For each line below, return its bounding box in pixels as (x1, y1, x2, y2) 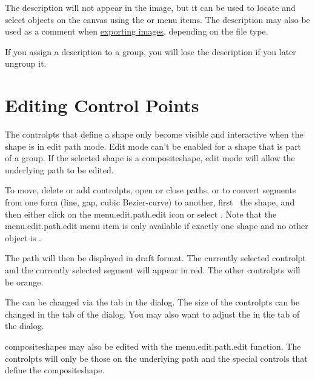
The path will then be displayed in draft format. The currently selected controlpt (5, 252, 307, 264)
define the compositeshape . (5, 364, 105, 376)
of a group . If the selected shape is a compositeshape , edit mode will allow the (5, 152, 295, 164)
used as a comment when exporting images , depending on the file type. (5, 25, 268, 38)
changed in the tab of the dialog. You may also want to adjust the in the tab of (5, 307, 300, 320)
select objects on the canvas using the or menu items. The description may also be (5, 13, 310, 25)
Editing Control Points (5, 93, 199, 118)
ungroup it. (5, 57, 47, 70)
